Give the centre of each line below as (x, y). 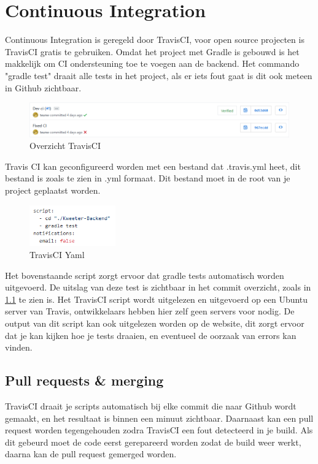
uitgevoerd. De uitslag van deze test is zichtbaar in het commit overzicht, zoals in (158, 287)
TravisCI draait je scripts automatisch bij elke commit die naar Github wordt (151, 406)
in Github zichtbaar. (43, 87)
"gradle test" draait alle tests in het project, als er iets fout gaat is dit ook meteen (159, 75)
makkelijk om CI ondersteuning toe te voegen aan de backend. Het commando (152, 63)
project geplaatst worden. (53, 190)
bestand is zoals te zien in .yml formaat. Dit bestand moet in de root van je (148, 178)
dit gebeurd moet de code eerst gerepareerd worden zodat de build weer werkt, (153, 442)
